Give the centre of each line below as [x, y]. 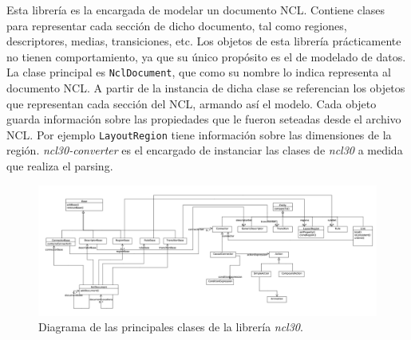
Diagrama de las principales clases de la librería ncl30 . [171, 327]
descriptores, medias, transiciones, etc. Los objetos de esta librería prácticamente [204, 41]
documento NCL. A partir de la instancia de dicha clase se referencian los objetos [206, 88]
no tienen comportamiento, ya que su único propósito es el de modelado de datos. [206, 56]
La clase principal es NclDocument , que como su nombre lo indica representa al [199, 72]
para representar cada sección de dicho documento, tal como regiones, [177, 25]
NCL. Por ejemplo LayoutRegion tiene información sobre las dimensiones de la [199, 134]
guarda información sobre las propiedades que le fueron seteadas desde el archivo [204, 119]
